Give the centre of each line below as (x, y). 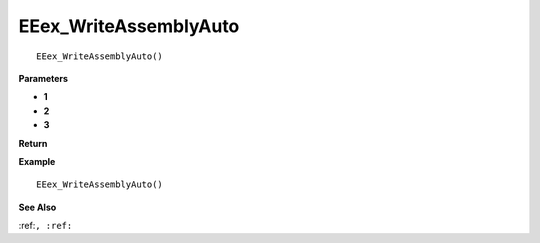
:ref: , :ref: (45, 226)
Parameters (43, 78)
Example (37, 161)
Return (33, 143)
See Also (37, 207)
